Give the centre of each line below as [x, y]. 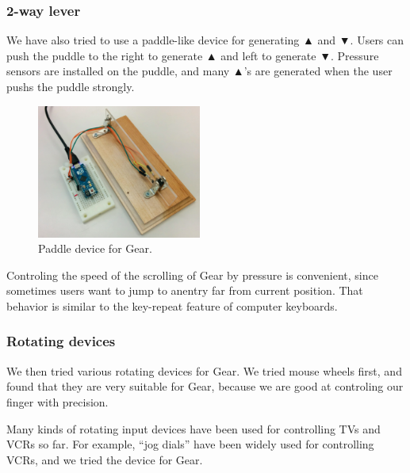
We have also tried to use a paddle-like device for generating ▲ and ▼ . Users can [205, 40]
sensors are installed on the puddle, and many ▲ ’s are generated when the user [199, 71]
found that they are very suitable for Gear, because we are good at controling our [205, 386]
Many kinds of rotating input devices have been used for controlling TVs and [194, 428]
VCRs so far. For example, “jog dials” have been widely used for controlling [190, 444]
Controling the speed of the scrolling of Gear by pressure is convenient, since [192, 275]
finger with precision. [57, 401]
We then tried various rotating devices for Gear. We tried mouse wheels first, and [204, 370]
